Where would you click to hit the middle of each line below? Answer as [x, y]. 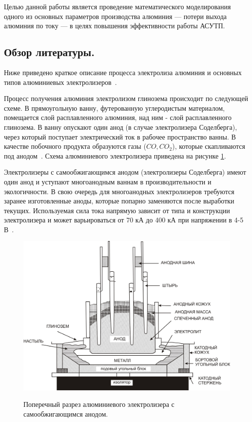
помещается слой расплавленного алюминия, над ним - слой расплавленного [118, 117]
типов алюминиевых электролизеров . [60, 82]
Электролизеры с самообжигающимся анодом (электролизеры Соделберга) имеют [125, 172]
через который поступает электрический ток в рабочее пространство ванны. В [120, 136]
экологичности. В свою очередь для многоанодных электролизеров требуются [119, 191]
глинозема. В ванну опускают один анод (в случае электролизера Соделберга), [121, 127]
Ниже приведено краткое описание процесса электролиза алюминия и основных [123, 72]
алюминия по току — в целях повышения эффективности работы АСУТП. [115, 26]
